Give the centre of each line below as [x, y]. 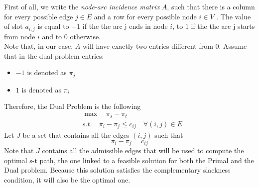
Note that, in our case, [39, 46]
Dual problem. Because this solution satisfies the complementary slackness [117, 170]
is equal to [53, 26]
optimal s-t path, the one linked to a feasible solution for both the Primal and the [129, 160]
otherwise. [85, 36]
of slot [13, 26]
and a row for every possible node [145, 16]
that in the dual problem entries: [54, 55]
